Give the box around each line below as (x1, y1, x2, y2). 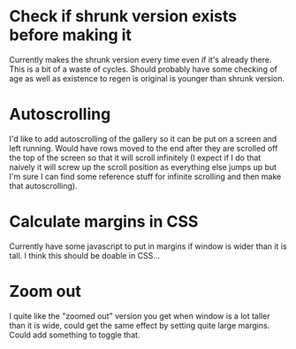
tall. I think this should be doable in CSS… (9, 250, 161, 260)
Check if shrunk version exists (9, 6, 238, 27)
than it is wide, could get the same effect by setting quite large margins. (9, 320, 270, 330)
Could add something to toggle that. (9, 330, 140, 340)
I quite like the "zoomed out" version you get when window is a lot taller (9, 310, 270, 321)
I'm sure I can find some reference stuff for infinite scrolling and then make (9, 171, 282, 182)
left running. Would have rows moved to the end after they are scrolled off (9, 143, 278, 153)
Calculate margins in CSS (9, 212, 199, 232)
